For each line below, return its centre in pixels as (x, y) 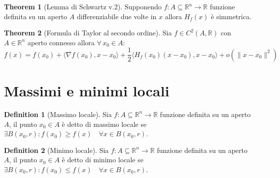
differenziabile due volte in (117, 16)
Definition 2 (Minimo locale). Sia (56, 150)
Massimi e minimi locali (87, 91)
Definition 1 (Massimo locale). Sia (58, 114)
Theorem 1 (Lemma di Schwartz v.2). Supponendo (83, 6)
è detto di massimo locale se (104, 124)
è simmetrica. (231, 16)
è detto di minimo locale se (103, 160)
